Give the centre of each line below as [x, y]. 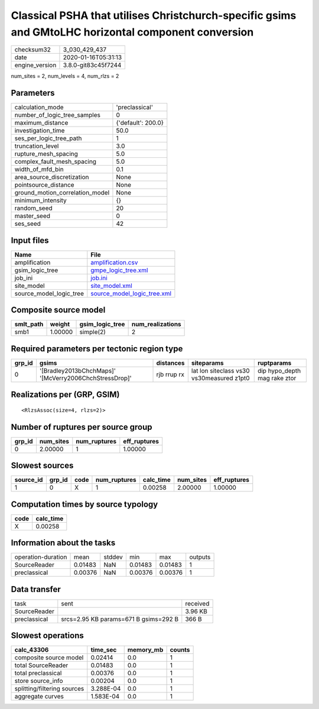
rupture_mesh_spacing [46, 154]
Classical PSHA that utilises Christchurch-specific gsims [154, 15]
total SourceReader [41, 665]
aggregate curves [39, 697]
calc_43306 [32, 650]
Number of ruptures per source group [82, 427]
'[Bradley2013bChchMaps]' [78, 371]
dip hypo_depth [279, 371]
